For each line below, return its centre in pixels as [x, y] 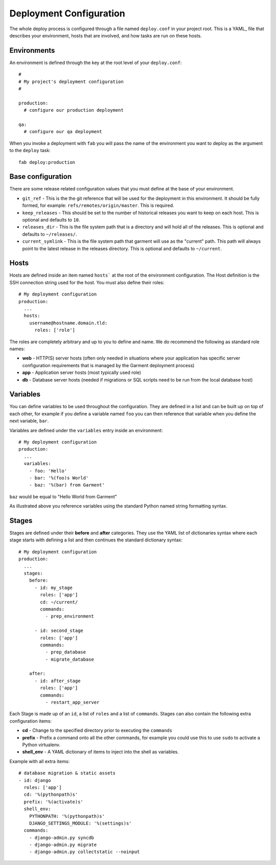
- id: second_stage [59, 631]
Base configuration [40, 177]
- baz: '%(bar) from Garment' [67, 485]
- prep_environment [70, 616]
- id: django [35, 780]
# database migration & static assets [67, 773]
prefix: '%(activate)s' [54, 802]
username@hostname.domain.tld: [68, 323]
